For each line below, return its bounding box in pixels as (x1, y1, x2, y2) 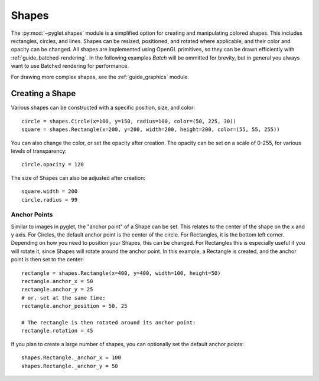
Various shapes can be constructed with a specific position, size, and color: (11, 104, 195, 111)
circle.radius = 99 (21, 196, 78, 203)
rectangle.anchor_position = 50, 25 (21, 303, 128, 310)
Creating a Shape (11, 88, 76, 98)
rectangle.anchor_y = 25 (21, 286, 93, 293)
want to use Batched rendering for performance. (11, 63, 129, 70)
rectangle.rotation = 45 (21, 327, 93, 334)
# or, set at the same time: (21, 294, 106, 301)
